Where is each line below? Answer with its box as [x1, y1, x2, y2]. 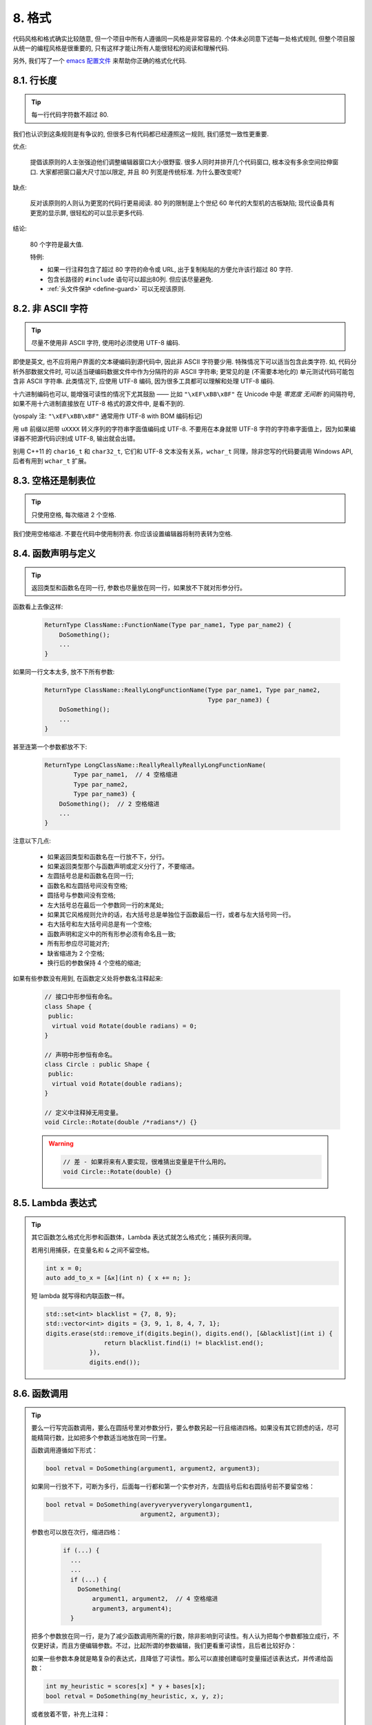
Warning [48, 1139, 74, 1148]
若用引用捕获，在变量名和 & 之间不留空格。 [31, 1245, 154, 1254]
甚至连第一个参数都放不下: [12, 742, 87, 751]
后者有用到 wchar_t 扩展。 [12, 456, 90, 465]
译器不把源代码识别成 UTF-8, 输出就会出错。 [12, 435, 139, 443]
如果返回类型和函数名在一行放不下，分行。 [47, 852, 168, 860]
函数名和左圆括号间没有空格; [47, 881, 128, 889]
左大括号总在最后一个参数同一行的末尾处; [47, 900, 165, 909]
